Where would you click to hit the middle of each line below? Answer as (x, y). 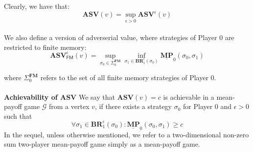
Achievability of (31, 97)
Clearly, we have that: (37, 6)
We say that (97, 97)
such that (18, 116)
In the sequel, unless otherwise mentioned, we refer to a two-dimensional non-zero (126, 134)
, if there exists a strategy (134, 106)
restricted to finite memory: (45, 47)
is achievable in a (189, 97)
